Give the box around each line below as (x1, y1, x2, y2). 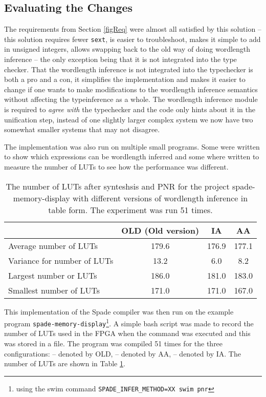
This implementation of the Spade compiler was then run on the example (4, 306, 234, 317)
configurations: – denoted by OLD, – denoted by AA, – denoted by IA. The (4, 348, 241, 359)
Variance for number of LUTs (8, 254, 114, 266)
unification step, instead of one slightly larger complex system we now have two (4, 114, 253, 124)
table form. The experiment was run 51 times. (48, 203, 213, 216)
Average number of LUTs (8, 239, 98, 252)
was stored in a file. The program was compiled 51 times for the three (4, 338, 223, 349)
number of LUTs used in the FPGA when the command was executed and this (4, 328, 251, 339)
